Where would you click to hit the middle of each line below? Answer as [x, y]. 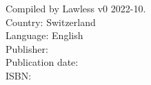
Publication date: [42, 62]
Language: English [44, 35]
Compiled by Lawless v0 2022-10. [76, 8]
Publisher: [27, 48]
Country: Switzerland [51, 22]
